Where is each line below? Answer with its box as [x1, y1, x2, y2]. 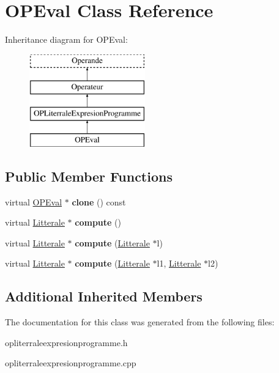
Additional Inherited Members [5, 287, 203, 306]
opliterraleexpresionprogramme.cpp [5, 356, 136, 369]
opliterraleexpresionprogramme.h [5, 336, 128, 349]
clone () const [72, 195, 126, 208]
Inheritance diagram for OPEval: [5, 33, 128, 46]
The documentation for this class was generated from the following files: [5, 316, 275, 328]
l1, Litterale [157, 257, 201, 270]
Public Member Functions [5, 166, 173, 185]
